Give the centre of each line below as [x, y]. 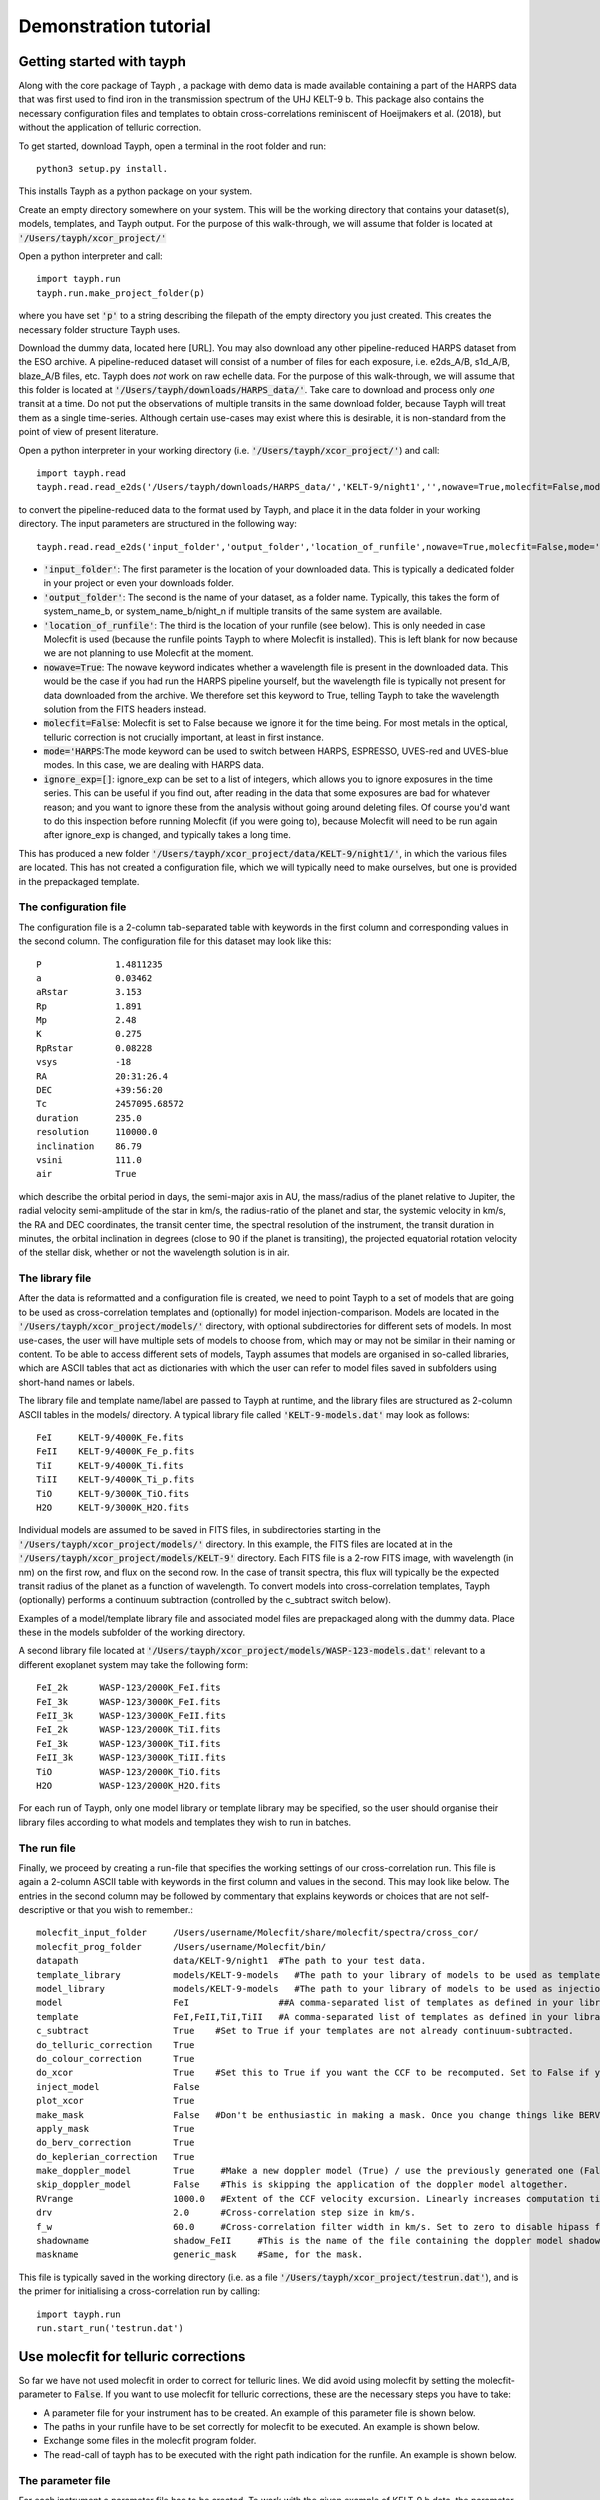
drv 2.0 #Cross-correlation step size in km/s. [226, 2213]
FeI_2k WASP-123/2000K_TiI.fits [129, 1729]
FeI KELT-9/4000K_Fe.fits [110, 1437]
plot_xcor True [115, 2101]
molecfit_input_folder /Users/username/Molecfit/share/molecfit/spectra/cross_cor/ [258, 1933]
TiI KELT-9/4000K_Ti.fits [110, 1465]
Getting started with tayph [102, 61]
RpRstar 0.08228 [94, 1048]
